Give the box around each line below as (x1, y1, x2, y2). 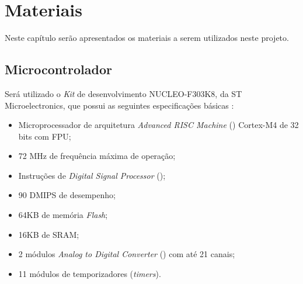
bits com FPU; (18, 130, 71, 142)
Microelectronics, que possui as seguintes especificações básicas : (5, 99, 234, 111)
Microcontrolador (5, 60, 112, 78)
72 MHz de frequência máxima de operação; (18, 150, 176, 162)
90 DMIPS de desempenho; (18, 189, 116, 201)
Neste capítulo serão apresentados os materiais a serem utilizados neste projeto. (5, 32, 289, 44)
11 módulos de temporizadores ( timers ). (18, 267, 161, 279)
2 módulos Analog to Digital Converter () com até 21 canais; (18, 248, 235, 260)
